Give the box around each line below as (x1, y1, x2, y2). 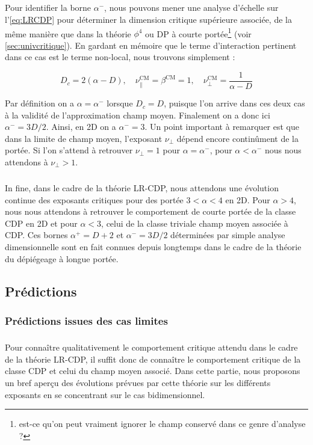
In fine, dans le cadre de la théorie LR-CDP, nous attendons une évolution (5, 182, 279, 194)
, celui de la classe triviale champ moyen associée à (101, 216, 288, 229)
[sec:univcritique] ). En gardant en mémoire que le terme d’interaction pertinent (5, 38, 297, 51)
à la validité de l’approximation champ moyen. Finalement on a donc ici (5, 108, 270, 121)
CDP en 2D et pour (5, 216, 78, 229)
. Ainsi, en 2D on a (46, 120, 116, 133)
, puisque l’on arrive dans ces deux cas (164, 97, 305, 109)
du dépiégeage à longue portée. (5, 252, 119, 265)
